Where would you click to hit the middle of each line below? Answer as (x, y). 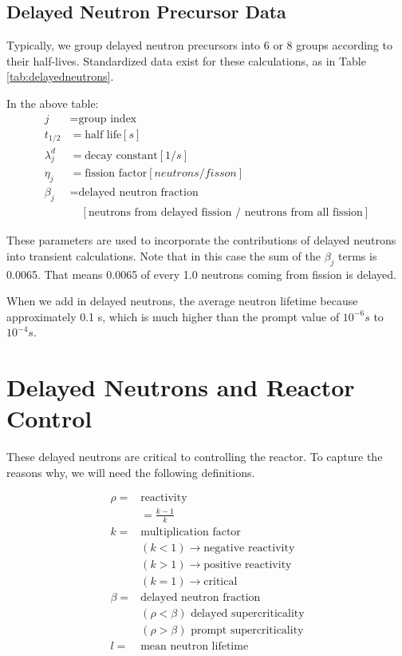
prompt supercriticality (247, 630)
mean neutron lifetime (195, 647)
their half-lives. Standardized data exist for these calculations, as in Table (186, 60)
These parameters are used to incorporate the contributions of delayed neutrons (201, 240)
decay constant (121, 155)
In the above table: (53, 103)
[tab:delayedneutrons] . (60, 76)
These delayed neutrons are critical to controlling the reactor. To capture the (195, 457)
